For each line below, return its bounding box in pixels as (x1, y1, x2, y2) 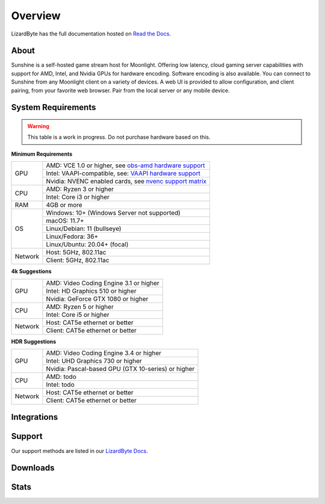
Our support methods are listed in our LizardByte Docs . (11, 447, 148, 454)
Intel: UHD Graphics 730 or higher (46, 357, 143, 365)
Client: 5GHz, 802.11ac (46, 256, 110, 265)
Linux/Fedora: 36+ (46, 232, 99, 241)
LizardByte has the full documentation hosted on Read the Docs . (11, 30, 172, 37)
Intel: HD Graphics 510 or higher (46, 286, 137, 295)
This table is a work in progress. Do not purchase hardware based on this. (27, 134, 211, 141)
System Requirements (11, 102, 96, 112)
